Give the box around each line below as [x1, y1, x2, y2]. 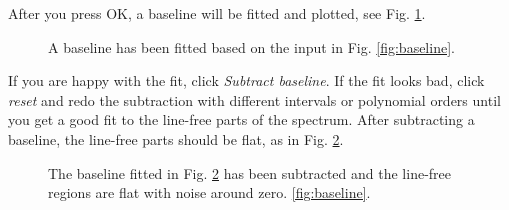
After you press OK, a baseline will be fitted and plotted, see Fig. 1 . [8, 3, 426, 23]
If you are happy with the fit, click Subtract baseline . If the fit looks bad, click [8, 70, 485, 91]
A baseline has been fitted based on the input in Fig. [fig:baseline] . [48, 36, 455, 57]
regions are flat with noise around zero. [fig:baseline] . [48, 182, 371, 203]
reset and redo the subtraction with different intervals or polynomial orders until [8, 89, 501, 110]
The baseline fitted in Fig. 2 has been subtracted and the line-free [48, 162, 452, 183]
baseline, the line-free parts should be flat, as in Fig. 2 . [8, 128, 344, 149]
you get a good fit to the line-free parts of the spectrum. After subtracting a [8, 109, 475, 130]
